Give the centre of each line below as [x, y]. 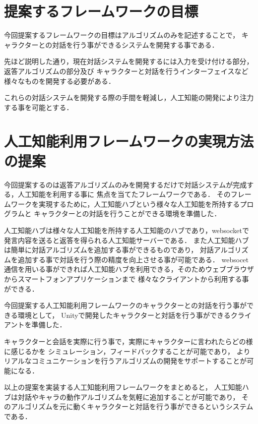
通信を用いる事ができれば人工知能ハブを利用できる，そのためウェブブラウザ [129, 269]
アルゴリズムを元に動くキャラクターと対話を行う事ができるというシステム [132, 406]
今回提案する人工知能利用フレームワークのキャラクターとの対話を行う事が [125, 305]
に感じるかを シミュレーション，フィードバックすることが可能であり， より [127, 351]
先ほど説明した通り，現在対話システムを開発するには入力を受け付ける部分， [129, 61]
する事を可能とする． [39, 107]
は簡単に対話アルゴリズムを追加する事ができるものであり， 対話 [109, 250]
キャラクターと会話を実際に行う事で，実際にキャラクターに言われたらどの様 [129, 341]
